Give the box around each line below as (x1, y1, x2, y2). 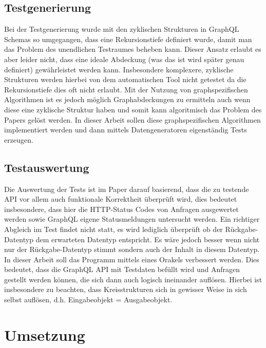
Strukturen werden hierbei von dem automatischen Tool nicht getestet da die (4, 74, 246, 85)
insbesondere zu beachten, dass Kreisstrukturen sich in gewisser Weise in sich (4, 284, 247, 295)
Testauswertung (4, 159, 89, 175)
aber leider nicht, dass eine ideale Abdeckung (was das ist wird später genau (4, 53, 244, 64)
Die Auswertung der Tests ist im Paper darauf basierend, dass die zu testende (4, 183, 249, 194)
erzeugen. (4, 134, 33, 145)
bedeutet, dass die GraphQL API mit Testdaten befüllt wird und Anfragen (4, 264, 240, 275)
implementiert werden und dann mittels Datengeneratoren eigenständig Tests (4, 124, 247, 135)
